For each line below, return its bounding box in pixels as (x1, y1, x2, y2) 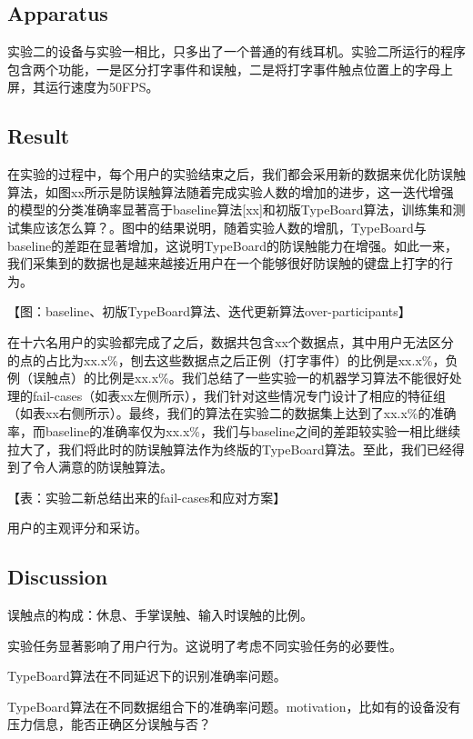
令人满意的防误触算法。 (32, 457, 173, 476)
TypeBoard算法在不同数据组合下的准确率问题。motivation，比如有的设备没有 (7, 696, 461, 715)
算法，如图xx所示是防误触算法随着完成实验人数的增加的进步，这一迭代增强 (7, 182, 454, 201)
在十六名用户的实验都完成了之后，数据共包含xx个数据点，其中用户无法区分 (7, 332, 454, 351)
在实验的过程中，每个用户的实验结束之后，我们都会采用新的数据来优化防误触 (7, 165, 466, 184)
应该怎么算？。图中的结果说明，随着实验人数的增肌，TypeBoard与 (32, 217, 427, 236)
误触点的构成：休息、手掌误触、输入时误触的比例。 (7, 605, 313, 624)
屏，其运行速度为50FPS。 (7, 77, 159, 96)
